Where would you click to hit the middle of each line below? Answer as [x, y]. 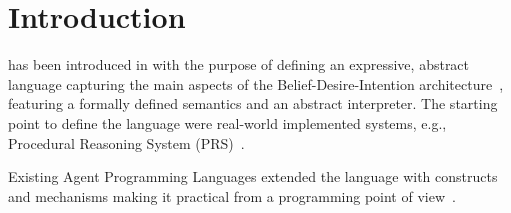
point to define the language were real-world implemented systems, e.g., [227, 122]
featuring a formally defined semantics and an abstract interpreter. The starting [253, 103]
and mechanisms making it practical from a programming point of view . [232, 195]
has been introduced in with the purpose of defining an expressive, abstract [239, 64]
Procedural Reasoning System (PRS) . [126, 142]
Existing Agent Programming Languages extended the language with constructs [253, 176]
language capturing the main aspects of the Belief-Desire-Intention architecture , [256, 83]
